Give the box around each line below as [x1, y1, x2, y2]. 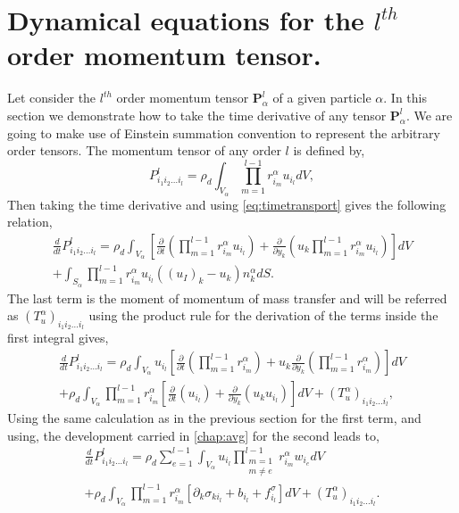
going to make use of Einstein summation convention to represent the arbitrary [7, 123, 440, 142]
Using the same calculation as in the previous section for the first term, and [7, 409, 421, 427]
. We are [405, 105, 453, 124]
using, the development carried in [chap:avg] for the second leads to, [7, 426, 380, 444]
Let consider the [7, 88, 96, 107]
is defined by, [293, 141, 365, 160]
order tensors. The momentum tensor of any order [7, 141, 281, 160]
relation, [7, 212, 53, 231]
